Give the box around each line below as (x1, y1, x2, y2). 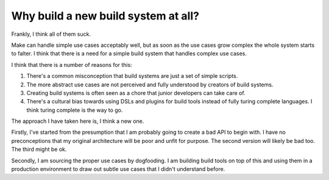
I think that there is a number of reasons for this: (11, 61, 132, 68)
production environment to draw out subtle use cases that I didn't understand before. (11, 165, 225, 173)
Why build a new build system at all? (11, 9, 199, 22)
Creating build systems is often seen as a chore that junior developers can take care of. (26, 89, 246, 97)
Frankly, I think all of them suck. (11, 30, 91, 38)
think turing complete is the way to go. (26, 106, 123, 114)
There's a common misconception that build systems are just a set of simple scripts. (26, 72, 238, 80)
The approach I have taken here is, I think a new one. (11, 117, 144, 125)
